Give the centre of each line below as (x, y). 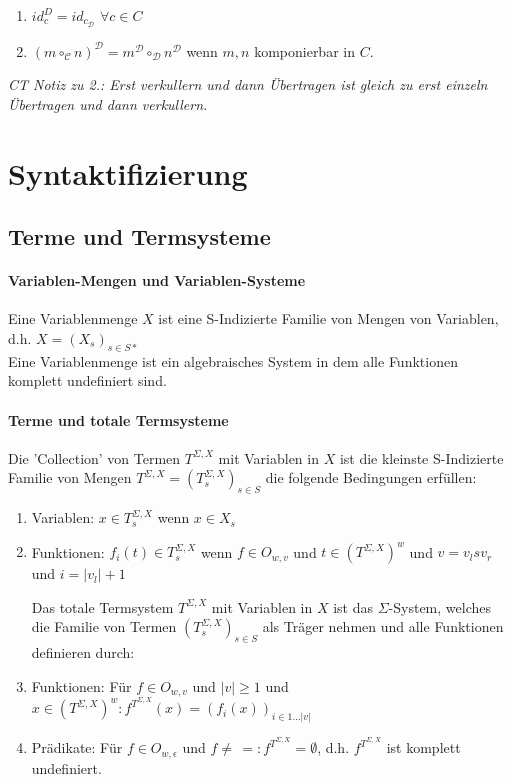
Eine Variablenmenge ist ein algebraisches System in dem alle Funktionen (233, 360)
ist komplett (423, 747)
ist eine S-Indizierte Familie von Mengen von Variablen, (328, 318)
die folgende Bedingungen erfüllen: (371, 477)
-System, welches (439, 606)
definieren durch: (83, 652)
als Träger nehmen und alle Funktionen (383, 626)
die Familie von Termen (104, 626)
